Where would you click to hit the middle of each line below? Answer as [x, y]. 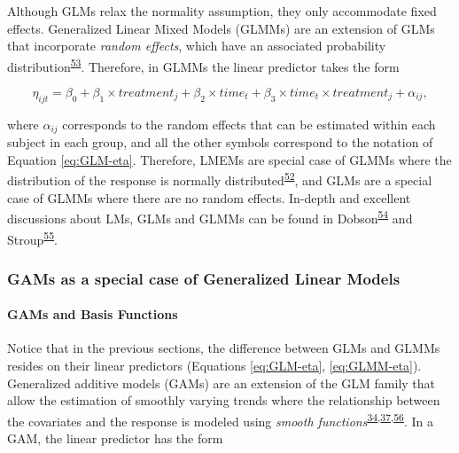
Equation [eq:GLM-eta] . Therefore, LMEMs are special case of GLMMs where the [229, 159]
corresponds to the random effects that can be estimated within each [249, 124]
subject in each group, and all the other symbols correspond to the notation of [220, 142]
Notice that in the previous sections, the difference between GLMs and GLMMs [224, 348]
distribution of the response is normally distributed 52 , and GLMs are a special [220, 179]
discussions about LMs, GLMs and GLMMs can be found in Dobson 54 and [210, 217]
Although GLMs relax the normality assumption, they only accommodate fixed [222, 11]
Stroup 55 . [32, 238]
